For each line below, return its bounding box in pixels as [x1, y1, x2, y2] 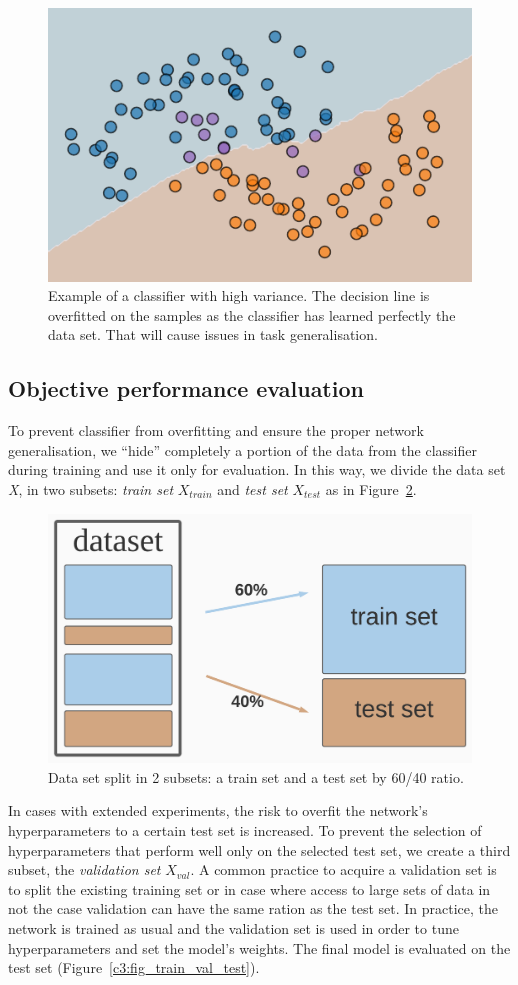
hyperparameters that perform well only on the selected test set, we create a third [8, 839, 511, 860]
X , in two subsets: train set [8, 479, 174, 500]
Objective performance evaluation [8, 373, 364, 404]
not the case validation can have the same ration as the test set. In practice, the [8, 898, 498, 919]
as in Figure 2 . [325, 479, 417, 500]
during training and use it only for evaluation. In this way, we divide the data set [8, 459, 506, 480]
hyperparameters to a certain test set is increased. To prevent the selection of [8, 820, 482, 841]
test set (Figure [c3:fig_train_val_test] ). [8, 957, 260, 978]
